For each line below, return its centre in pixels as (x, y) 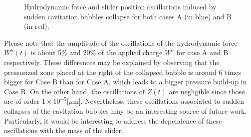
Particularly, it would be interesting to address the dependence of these (113, 120)
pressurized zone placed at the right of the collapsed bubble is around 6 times (123, 72)
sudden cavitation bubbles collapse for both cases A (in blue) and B (128, 16)
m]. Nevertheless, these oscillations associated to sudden (159, 101)
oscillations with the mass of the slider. (64, 130)
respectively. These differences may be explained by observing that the (112, 62)
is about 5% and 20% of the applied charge (97, 52)
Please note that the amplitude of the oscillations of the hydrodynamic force (121, 42)
